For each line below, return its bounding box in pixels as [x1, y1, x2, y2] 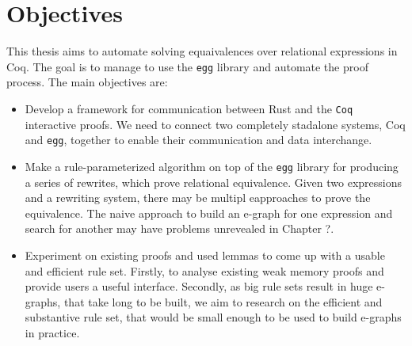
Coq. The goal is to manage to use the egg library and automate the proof [6, 58, 368, 74]
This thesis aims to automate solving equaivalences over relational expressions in [6, 43, 398, 59]
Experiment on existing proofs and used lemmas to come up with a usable [25, 246, 385, 263]
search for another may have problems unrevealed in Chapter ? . [25, 220, 334, 237]
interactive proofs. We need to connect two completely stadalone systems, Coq [25, 116, 406, 132]
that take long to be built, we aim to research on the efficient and [63, 293, 383, 310]
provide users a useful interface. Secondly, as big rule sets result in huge [25, 278, 373, 295]
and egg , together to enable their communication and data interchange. [25, 131, 372, 148]
